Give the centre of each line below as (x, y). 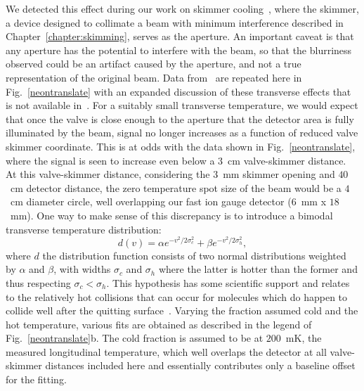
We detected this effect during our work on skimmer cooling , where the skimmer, (182, 8)
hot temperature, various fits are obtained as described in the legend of (159, 324)
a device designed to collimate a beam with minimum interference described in (175, 22)
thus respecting (38, 282)
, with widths (82, 269)
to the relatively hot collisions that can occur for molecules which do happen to (177, 296)
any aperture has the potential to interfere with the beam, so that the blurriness (179, 50)
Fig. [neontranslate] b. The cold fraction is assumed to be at (135, 338)
